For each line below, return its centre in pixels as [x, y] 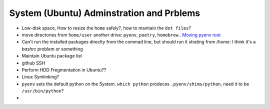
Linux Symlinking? [40, 77]
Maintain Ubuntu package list [52, 56]
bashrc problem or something [52, 49]
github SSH [33, 63]
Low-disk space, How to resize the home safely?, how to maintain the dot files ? [106, 28]
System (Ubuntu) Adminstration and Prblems [105, 13]
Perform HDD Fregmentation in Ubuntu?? [64, 69]
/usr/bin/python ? [43, 91]
